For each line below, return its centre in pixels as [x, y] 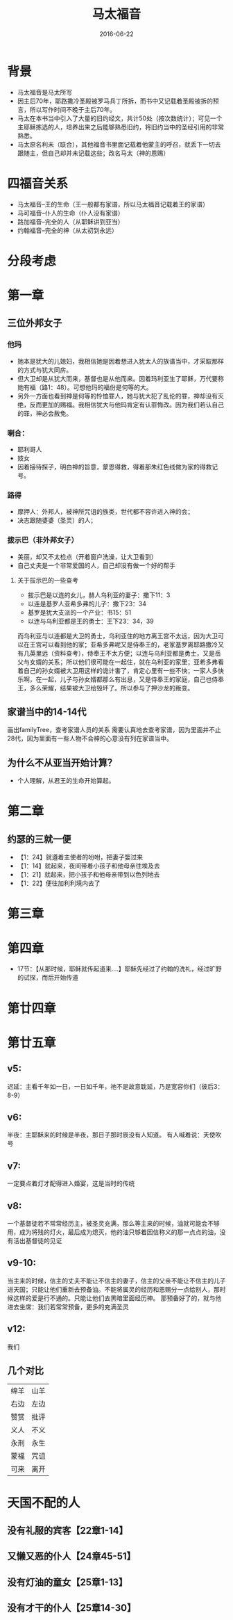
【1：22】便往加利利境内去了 [59, 883]
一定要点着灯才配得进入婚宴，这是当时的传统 [71, 1183]
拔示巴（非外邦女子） [43, 540]
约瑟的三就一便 [39, 839]
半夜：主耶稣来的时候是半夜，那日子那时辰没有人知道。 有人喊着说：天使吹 [114, 1135]
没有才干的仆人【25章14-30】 [72, 1608]
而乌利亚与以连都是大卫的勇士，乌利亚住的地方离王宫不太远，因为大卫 [118, 635]
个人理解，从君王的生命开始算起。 [66, 781]
